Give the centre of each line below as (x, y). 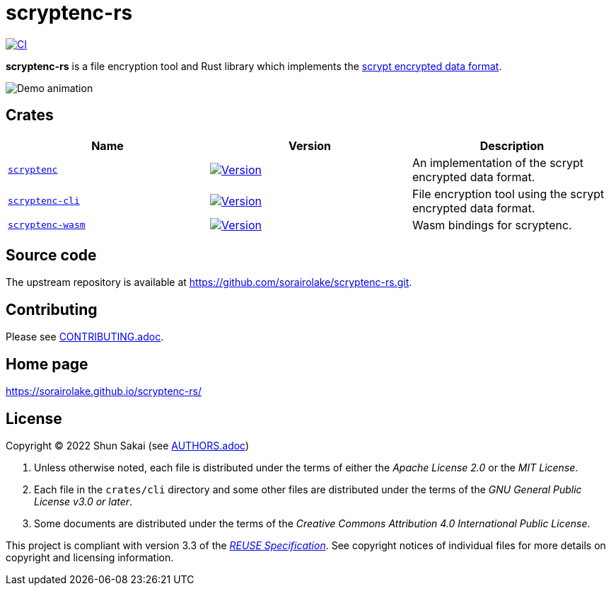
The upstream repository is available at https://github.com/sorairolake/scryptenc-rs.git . (209, 282)
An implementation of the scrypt (498, 162)
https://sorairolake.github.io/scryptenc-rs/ (104, 391)
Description (512, 145)
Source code (51, 256)
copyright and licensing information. (90, 557)
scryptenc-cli (44, 201)
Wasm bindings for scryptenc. (492, 225)
